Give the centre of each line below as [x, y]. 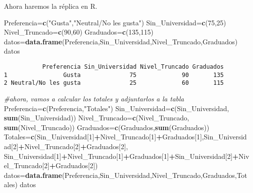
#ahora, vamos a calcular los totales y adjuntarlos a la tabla [94, 98]
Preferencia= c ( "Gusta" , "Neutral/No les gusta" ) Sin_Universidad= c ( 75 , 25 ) [115, 22]
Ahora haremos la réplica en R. [51, 6]
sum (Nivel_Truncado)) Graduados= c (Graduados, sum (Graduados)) [107, 127]
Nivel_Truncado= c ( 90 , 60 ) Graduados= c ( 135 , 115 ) [79, 32]
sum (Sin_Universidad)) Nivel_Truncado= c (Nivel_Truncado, [97, 118]
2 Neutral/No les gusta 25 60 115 [114, 83]
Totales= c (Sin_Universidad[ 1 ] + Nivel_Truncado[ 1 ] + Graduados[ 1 [102, 137]
